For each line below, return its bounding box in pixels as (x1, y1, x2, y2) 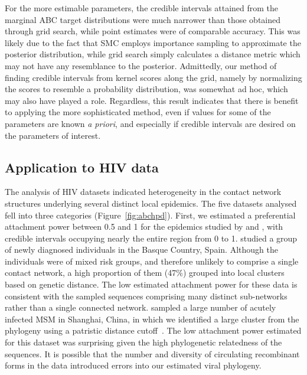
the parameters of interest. (5, 129, 101, 141)
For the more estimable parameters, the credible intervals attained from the (5, 2, 279, 14)
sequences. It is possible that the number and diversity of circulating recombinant (5, 347, 300, 360)
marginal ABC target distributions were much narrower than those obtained (5, 13, 281, 25)
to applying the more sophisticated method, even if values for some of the (5, 106, 271, 118)
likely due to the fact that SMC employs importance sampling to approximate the (5, 36, 301, 48)
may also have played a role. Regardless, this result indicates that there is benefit (5, 94, 299, 106)
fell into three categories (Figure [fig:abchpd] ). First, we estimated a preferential (5, 208, 296, 221)
